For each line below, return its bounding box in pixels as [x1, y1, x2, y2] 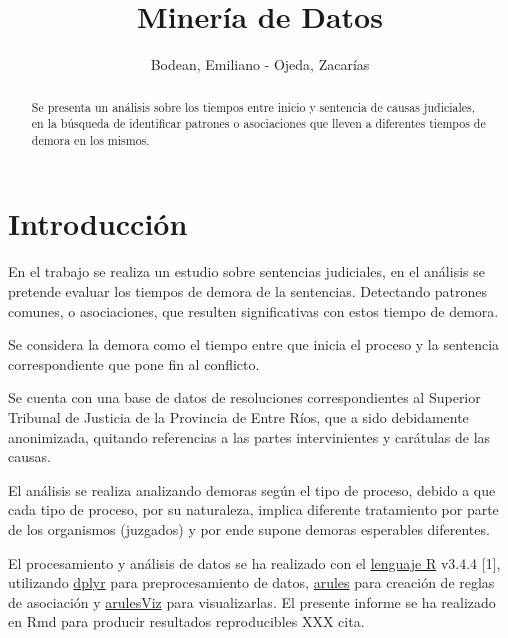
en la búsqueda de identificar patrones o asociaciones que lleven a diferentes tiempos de [31, 115, 486, 132]
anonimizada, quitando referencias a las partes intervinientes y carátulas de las [8, 426, 491, 447]
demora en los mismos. [31, 131, 150, 148]
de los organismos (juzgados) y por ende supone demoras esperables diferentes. [8, 518, 490, 539]
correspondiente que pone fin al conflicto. [8, 353, 260, 374]
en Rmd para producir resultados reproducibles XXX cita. [8, 611, 365, 632]
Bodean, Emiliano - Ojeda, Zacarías [150, 54, 370, 75]
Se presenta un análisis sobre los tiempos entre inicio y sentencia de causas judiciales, [31, 98, 476, 115]
